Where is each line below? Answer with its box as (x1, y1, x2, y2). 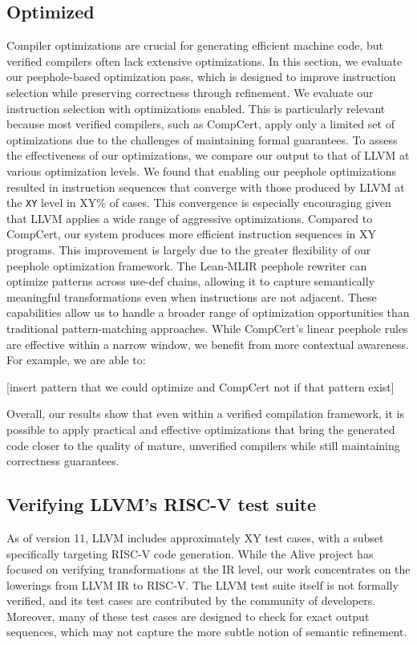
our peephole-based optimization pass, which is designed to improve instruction (6, 68, 396, 85)
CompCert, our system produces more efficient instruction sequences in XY (6, 225, 377, 242)
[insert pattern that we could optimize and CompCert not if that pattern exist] (6, 378, 395, 395)
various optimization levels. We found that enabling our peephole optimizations (6, 162, 397, 179)
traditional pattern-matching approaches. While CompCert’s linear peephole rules (6, 319, 408, 336)
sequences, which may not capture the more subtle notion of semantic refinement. (6, 623, 407, 640)
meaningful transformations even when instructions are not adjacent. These (6, 288, 377, 305)
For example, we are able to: (6, 351, 146, 368)
